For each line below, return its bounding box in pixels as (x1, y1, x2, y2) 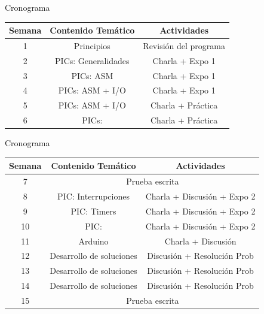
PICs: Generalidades (55, 54, 130, 67)
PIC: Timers (70, 204, 116, 217)
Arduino (78, 234, 109, 247)
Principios (73, 39, 110, 52)
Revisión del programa (143, 39, 225, 52)
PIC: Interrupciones (57, 190, 130, 203)
